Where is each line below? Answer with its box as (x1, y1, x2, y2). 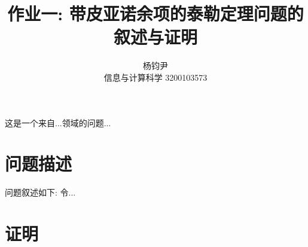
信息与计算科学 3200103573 (103, 71, 208, 83)
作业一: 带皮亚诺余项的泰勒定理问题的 (7, 1, 304, 26)
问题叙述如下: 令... (5, 186, 76, 199)
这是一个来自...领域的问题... (5, 116, 111, 129)
